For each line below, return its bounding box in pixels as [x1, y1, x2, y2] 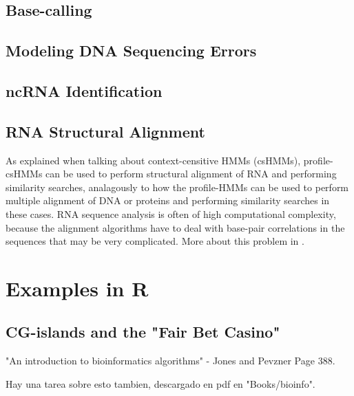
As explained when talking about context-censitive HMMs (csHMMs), [6, 153, 301, 167]
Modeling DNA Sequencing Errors [6, 40, 257, 61]
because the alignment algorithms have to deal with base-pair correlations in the [6, 220, 345, 234]
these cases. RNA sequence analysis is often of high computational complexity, [6, 206, 336, 221]
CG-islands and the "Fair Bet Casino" [6, 321, 280, 342]
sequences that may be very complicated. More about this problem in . [6, 234, 304, 248]
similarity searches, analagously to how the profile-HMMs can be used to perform [6, 179, 349, 194]
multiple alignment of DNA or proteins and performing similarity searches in [6, 193, 330, 208]
